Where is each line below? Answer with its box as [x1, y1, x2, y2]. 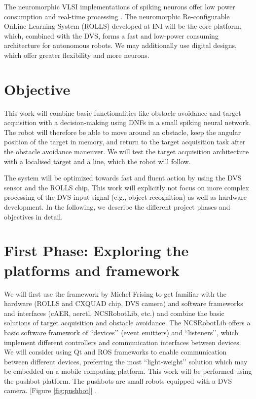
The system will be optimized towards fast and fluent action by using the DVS [4, 173, 242, 183]
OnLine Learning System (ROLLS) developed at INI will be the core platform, [4, 21, 242, 31]
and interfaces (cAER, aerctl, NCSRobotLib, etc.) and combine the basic [4, 308, 224, 318]
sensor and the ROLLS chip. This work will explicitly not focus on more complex [4, 182, 249, 192]
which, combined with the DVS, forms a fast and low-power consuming [4, 30, 219, 41]
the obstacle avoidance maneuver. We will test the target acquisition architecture [4, 146, 249, 157]
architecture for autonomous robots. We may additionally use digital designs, [4, 40, 237, 50]
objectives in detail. [4, 211, 63, 222]
